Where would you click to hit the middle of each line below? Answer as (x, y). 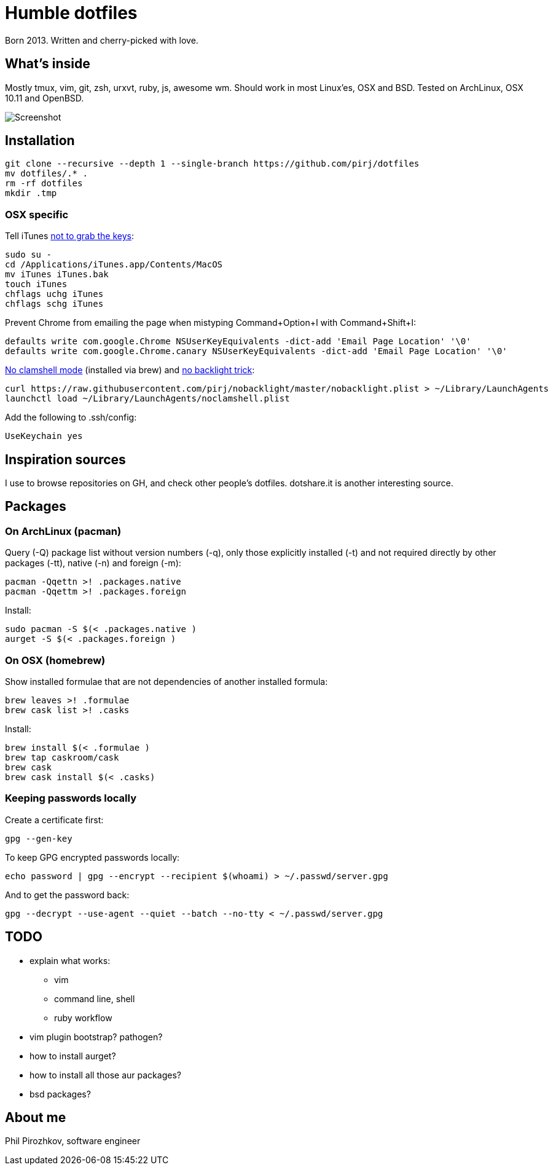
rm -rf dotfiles (44, 184)
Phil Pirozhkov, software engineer (73, 1141)
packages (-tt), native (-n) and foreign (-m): (93, 563)
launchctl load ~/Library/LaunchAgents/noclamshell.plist (147, 399)
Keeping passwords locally (71, 798)
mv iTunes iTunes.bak (57, 275)
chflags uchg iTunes (54, 294)
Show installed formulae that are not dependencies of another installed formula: (167, 682)
